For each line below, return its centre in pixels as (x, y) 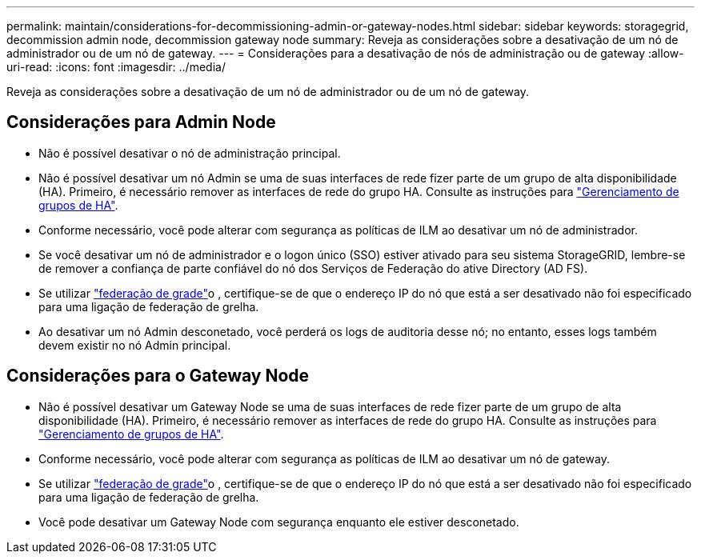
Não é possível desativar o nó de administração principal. (190, 153)
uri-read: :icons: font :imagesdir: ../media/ (116, 67)
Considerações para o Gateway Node (158, 376)
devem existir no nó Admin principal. (135, 345)
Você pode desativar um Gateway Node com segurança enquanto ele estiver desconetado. (279, 522)
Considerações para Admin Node (141, 122)
